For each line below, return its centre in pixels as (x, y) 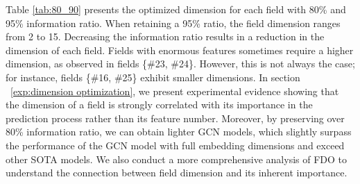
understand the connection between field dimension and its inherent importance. (177, 173)
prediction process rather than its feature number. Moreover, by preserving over (175, 118)
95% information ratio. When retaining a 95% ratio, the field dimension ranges (173, 23)
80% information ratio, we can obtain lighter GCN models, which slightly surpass (179, 132)
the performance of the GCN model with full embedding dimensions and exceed (175, 145)
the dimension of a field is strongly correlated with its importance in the (159, 104)
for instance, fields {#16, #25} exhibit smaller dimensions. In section (153, 77)
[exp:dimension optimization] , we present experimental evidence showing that (175, 91)
